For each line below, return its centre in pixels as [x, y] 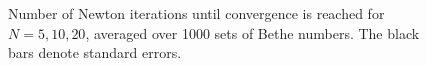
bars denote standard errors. [95, 52]
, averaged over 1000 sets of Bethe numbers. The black [252, 32]
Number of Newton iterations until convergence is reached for [196, 13]
